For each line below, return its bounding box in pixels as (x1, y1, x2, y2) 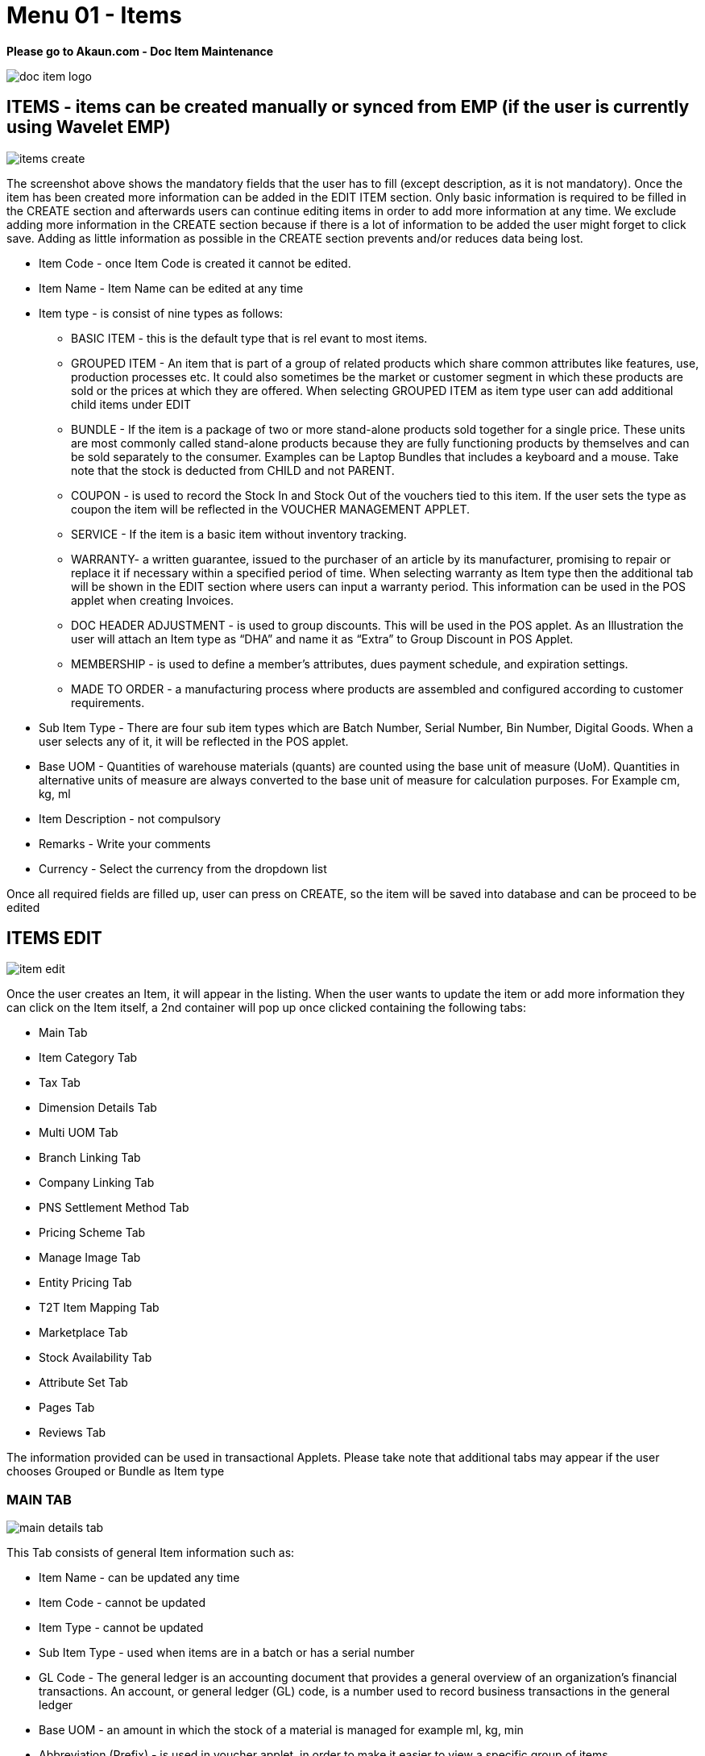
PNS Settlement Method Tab (39, 1200, 189, 1215)
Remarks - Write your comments (39, 836, 211, 851)
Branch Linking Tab (39, 1151, 141, 1165)
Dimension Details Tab (39, 1101, 157, 1115)
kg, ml (39, 786, 71, 801)
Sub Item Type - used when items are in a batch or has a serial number (39, 1646, 415, 1660)
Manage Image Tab (39, 1250, 141, 1265)
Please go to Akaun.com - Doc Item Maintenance (6, 44, 274, 58)
